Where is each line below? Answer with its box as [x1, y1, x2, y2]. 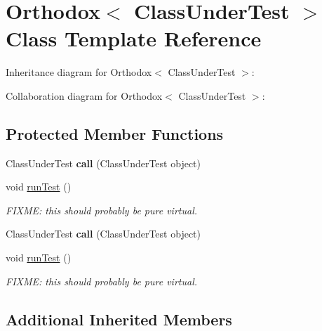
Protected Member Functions [6, 122, 224, 144]
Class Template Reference [6, 24, 262, 53]
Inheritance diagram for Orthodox [6, 65, 152, 79]
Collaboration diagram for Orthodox [6, 88, 163, 103]
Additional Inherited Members [6, 308, 232, 330]
